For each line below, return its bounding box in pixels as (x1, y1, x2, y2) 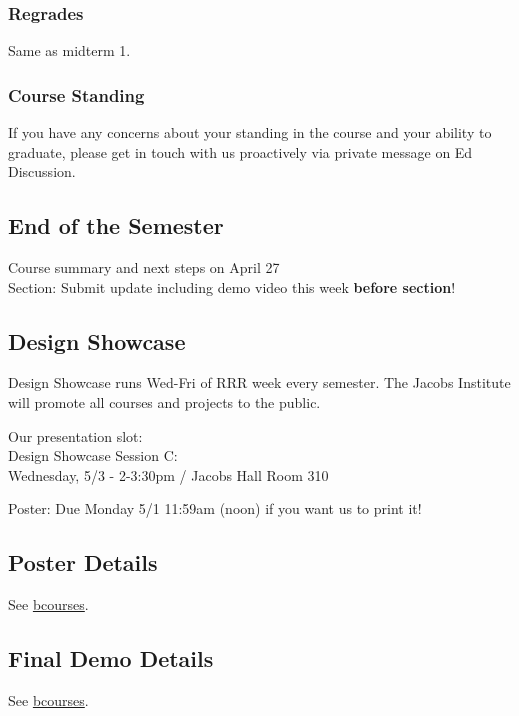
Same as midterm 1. (8, 40, 131, 61)
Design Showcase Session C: (8, 445, 178, 466)
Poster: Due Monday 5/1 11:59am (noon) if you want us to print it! (8, 498, 422, 519)
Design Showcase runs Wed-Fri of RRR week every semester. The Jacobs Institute (8, 372, 511, 393)
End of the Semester (8, 210, 224, 241)
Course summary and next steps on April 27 (8, 257, 280, 278)
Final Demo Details (8, 643, 214, 674)
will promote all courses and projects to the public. (8, 392, 321, 412)
